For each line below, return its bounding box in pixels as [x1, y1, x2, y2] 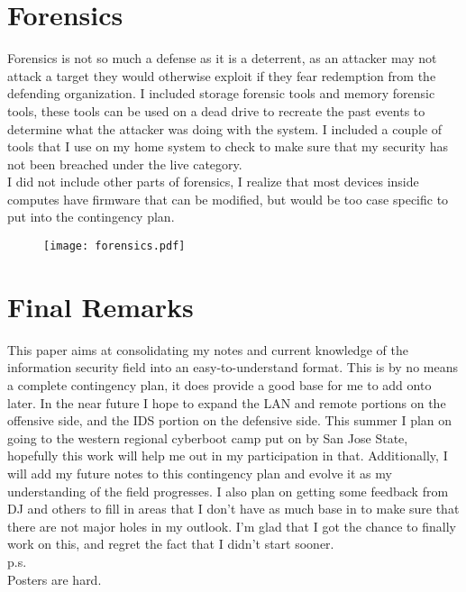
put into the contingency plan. [7, 207, 175, 226]
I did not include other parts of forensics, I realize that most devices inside [7, 172, 419, 191]
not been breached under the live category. [7, 154, 242, 173]
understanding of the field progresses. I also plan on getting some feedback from [7, 481, 449, 500]
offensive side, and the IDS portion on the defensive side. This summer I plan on [7, 411, 452, 430]
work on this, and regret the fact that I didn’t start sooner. [7, 534, 334, 553]
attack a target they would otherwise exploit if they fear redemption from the [7, 66, 436, 85]
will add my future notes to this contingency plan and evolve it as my [7, 464, 392, 482]
